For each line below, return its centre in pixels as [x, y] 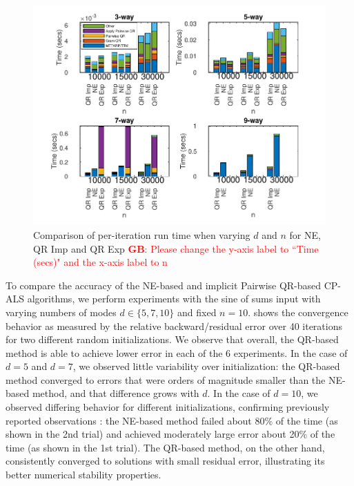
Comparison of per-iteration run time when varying [142, 234]
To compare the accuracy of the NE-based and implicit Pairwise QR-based [164, 285]
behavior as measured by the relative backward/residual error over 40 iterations [174, 325]
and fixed [197, 312]
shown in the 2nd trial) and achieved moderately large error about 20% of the [170, 434]
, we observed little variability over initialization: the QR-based [206, 366]
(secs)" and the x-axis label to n [100, 262]
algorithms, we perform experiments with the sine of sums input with [174, 299]
